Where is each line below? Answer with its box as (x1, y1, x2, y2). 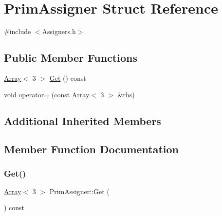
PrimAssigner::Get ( (49, 186, 110, 196)
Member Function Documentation (4, 142, 179, 157)
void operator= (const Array (4, 89, 90, 99)
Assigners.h (42, 26, 76, 36)
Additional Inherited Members (4, 113, 161, 128)
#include (4, 26, 31, 36)
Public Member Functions (4, 50, 137, 65)
